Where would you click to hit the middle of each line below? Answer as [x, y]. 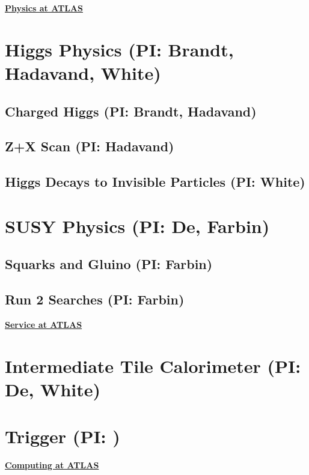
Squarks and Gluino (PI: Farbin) [109, 264]
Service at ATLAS [44, 324]
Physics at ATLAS [44, 8]
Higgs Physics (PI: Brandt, [119, 49]
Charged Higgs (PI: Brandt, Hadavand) [131, 111]
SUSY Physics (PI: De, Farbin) [137, 225]
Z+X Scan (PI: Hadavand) [90, 146]
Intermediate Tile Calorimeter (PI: [153, 365]
